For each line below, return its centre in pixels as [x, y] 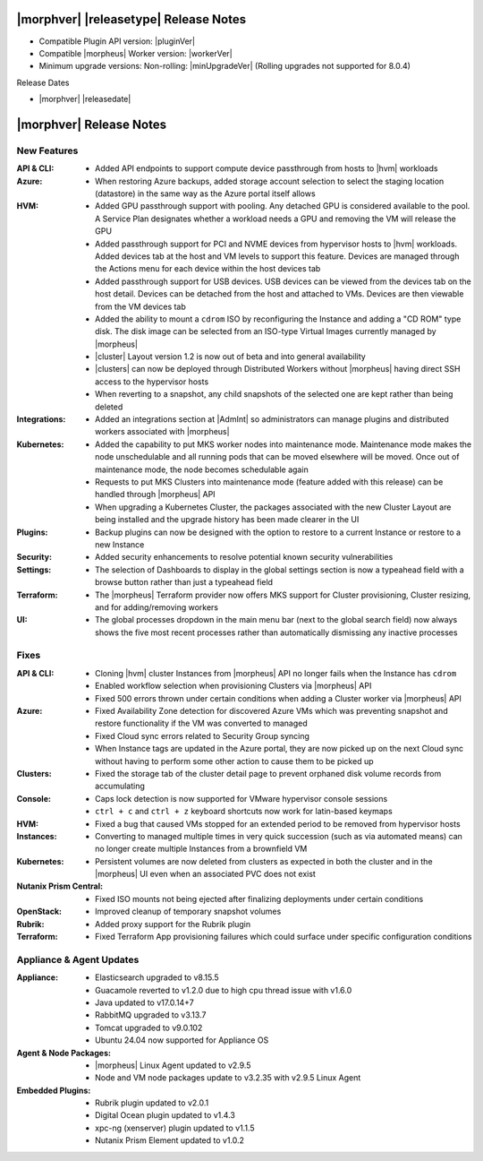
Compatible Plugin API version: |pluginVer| [117, 41]
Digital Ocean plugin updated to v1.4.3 [165, 1115]
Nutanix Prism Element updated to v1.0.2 [170, 1140]
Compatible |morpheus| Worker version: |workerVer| [136, 53]
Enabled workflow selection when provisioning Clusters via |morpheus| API [233, 686]
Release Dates [43, 82]
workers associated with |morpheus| [162, 432]
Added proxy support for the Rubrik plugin [173, 924]
